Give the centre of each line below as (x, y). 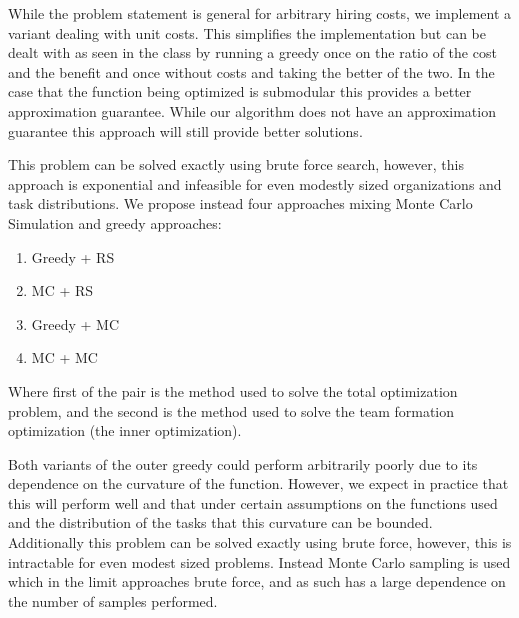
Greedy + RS (73, 256)
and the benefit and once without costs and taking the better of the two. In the (251, 71)
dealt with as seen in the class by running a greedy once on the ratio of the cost (252, 52)
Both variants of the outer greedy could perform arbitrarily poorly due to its (243, 463)
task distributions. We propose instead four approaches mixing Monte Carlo (240, 203)
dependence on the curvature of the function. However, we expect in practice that (258, 483)
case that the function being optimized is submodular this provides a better (240, 91)
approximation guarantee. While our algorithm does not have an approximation (252, 110)
